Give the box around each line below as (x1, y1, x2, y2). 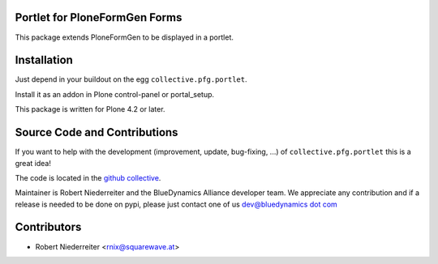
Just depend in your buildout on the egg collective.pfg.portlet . (15, 75, 247, 84)
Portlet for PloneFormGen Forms (15, 11, 182, 24)
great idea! (15, 158, 52, 168)
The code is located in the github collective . (15, 172, 161, 182)
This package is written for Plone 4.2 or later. (15, 104, 165, 114)
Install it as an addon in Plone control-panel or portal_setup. (15, 89, 215, 99)
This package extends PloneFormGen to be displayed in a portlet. (15, 32, 234, 42)
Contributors (15, 220, 82, 234)
